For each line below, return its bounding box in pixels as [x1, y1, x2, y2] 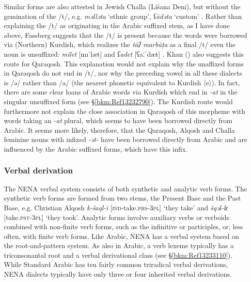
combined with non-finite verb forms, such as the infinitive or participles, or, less [4, 221, 243, 232]
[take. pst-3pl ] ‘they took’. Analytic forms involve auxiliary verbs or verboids [4, 212, 230, 222]
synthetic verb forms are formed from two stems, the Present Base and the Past [4, 193, 241, 203]
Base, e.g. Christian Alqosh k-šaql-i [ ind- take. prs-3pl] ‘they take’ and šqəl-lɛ [4, 202, 228, 212]
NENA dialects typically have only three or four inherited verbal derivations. [4, 269, 232, 279]
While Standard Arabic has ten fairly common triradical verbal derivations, [4, 259, 228, 269]
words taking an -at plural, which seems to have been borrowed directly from [4, 115, 233, 125]
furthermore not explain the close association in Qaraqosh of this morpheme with [4, 106, 245, 116]
